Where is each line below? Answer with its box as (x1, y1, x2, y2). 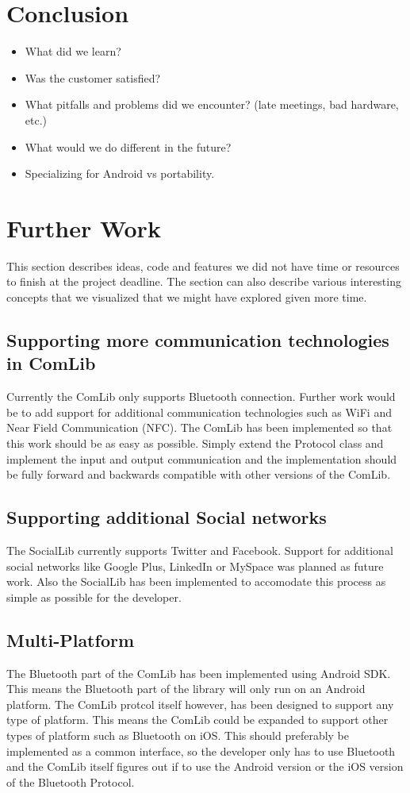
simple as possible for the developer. (6, 588, 182, 605)
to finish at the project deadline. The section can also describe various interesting (6, 273, 401, 290)
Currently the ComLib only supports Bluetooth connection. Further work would (6, 388, 396, 405)
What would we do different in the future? (25, 138, 232, 155)
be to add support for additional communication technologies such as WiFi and (6, 403, 392, 420)
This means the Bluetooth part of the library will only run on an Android (6, 680, 366, 697)
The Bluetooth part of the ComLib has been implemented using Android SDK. (6, 664, 391, 681)
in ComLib (6, 351, 96, 375)
